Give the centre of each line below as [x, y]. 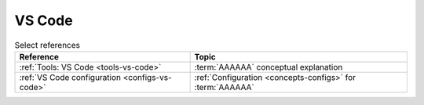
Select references [47, 45]
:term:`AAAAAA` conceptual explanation [269, 67]
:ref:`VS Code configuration [70, 77]
